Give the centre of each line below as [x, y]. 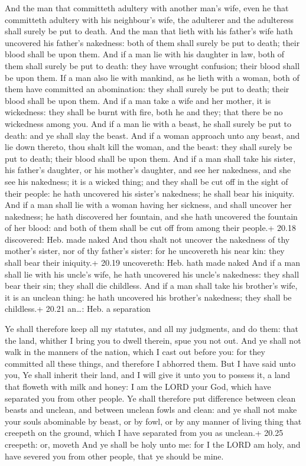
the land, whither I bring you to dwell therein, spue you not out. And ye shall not [153, 340]
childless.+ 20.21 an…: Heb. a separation [78, 309]
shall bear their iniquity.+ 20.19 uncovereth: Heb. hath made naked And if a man [152, 263]
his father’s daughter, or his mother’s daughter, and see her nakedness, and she [148, 170]
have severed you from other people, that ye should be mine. [114, 456]
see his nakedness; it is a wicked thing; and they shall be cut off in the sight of [147, 181]
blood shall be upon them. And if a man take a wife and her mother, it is [138, 100]
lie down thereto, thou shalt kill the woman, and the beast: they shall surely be [149, 147]
